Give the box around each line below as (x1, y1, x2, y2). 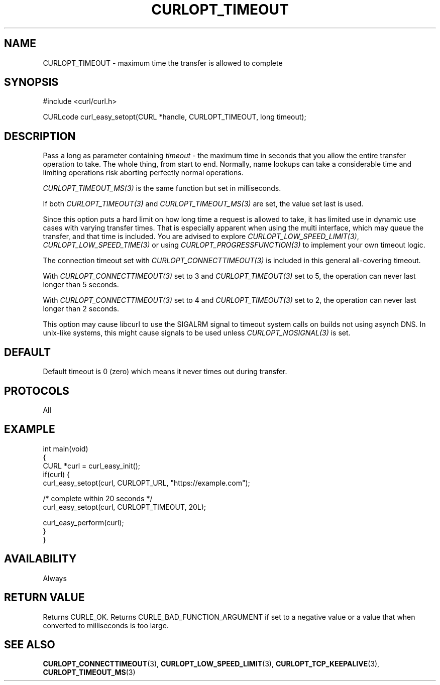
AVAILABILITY (4, 552, 77, 565)
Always (43, 574, 67, 583)
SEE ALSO (4, 638, 55, 651)
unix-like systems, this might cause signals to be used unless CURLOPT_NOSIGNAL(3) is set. (43, 328, 351, 337)
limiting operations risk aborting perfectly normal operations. (43, 168, 244, 177)
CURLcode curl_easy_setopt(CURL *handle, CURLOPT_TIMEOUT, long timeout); (43, 112, 306, 122)
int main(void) (43, 444, 88, 453)
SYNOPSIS (4, 76, 59, 89)
